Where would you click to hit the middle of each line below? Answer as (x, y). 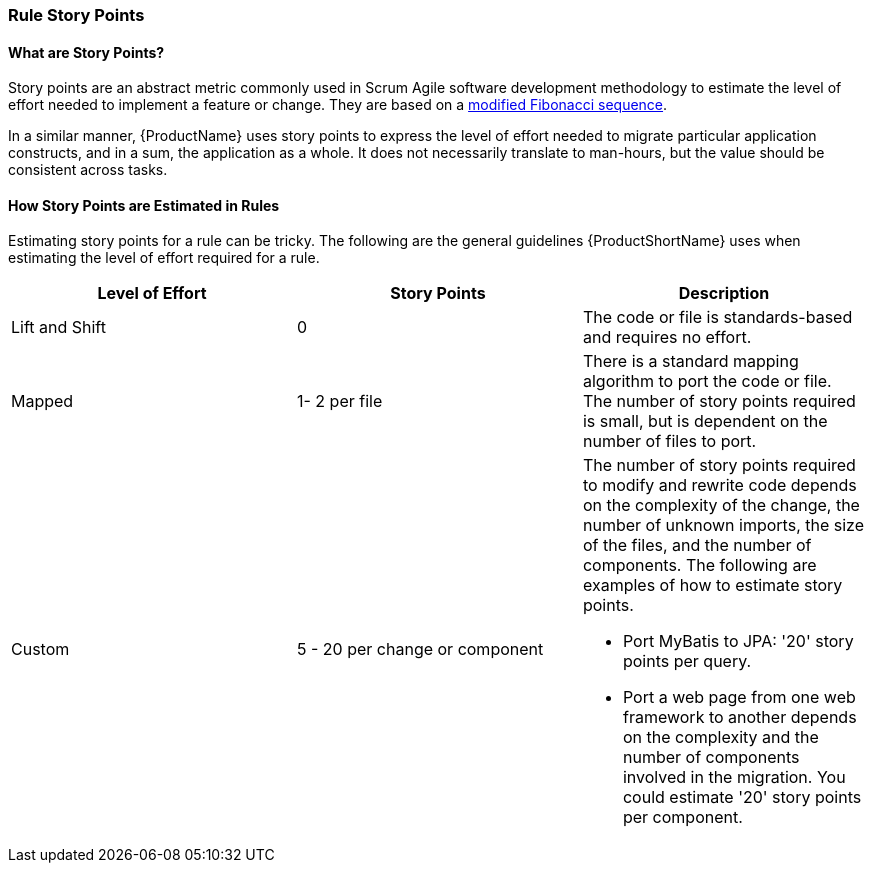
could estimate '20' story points (742, 797)
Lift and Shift (58, 327)
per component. (682, 817)
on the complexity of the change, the (721, 505)
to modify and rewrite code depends (719, 485)
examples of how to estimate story (712, 585)
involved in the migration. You (734, 777)
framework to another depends (739, 717)
